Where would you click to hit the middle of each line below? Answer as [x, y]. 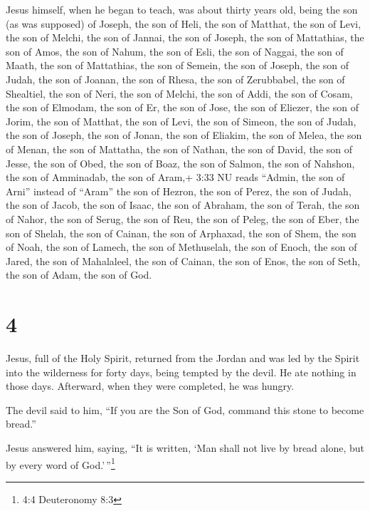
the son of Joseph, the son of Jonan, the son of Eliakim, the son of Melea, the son [184, 135]
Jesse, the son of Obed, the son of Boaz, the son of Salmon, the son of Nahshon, [180, 163]
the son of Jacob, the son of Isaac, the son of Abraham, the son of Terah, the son [183, 205]
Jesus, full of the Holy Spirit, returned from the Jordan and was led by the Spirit [183, 358]
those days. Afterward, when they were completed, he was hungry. [150, 386]
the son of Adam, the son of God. [79, 275]
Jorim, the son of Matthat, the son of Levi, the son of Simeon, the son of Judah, [181, 121]
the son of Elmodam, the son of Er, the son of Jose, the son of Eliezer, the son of [182, 107]
